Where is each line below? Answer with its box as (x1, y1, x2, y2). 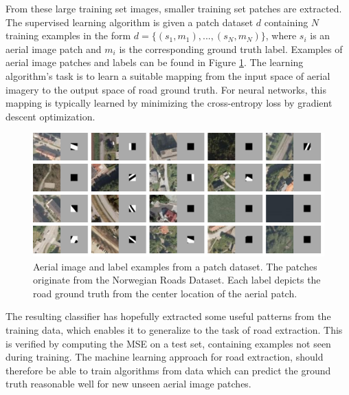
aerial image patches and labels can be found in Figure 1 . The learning (5, 55, 304, 70)
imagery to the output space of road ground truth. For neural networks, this (5, 82, 327, 96)
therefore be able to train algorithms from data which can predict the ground (5, 363, 331, 377)
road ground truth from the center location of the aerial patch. (33, 286, 297, 300)
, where (265, 28, 297, 43)
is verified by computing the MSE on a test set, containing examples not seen (5, 336, 331, 350)
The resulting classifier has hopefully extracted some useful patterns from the (5, 309, 331, 323)
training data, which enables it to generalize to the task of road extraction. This (5, 323, 343, 337)
